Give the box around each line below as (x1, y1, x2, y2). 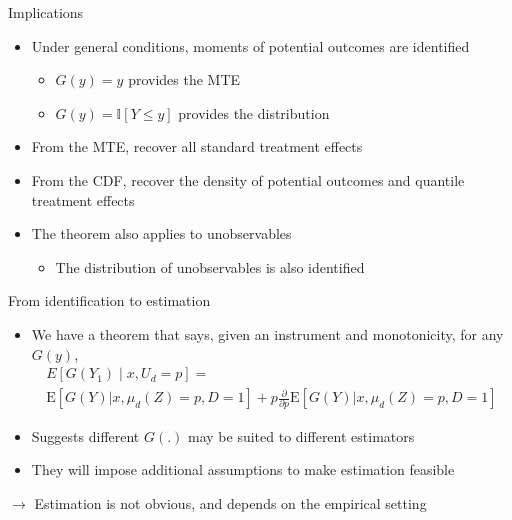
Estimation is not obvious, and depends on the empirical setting (34, 492, 427, 513)
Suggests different (31, 425, 140, 446)
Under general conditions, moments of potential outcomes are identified (31, 35, 470, 56)
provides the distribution (178, 102, 330, 123)
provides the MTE (128, 69, 241, 90)
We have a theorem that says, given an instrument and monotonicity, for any (31, 323, 504, 344)
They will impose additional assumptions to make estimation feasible (31, 459, 455, 480)
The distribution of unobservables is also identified (55, 256, 365, 277)
